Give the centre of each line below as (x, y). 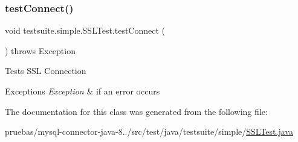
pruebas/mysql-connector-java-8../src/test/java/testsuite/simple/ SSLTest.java (149, 131)
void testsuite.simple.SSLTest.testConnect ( (85, 30)
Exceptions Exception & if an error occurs (83, 91)
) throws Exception (40, 50)
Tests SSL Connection (46, 71)
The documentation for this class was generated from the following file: (136, 111)
